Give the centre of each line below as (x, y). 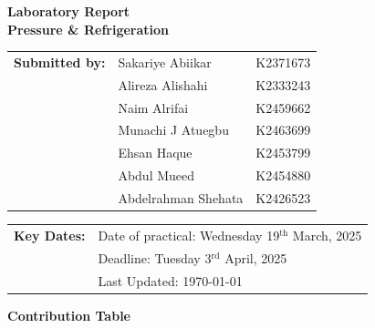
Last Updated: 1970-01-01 (170, 280)
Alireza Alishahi (163, 84)
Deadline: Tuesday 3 (155, 257)
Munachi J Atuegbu (173, 130)
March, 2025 (327, 235)
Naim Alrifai (153, 107)
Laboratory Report (69, 11)
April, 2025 (256, 257)
